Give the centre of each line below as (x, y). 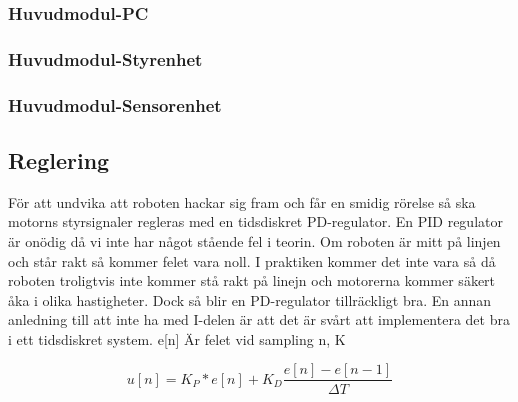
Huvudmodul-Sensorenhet (115, 104)
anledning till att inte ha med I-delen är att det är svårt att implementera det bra (259, 319)
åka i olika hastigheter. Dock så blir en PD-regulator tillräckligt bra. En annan (250, 299)
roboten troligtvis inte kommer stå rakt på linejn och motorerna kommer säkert (252, 280)
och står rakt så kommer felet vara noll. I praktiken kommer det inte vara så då (252, 260)
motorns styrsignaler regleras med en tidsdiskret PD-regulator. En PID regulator (255, 221)
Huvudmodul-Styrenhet (105, 58)
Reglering (59, 159)
